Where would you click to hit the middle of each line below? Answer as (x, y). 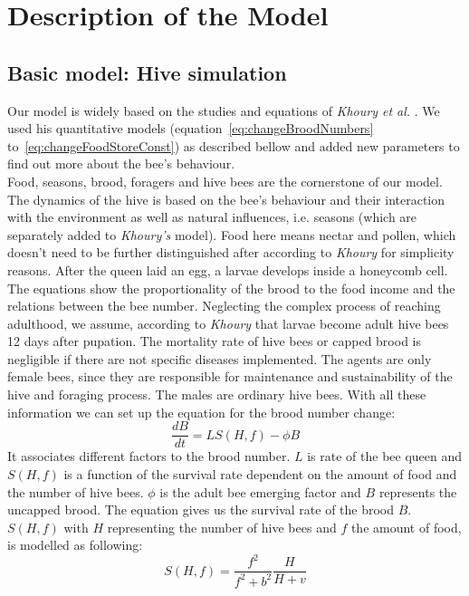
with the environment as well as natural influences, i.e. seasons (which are (212, 217)
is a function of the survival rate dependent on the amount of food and (260, 473)
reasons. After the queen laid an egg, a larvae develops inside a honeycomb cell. (228, 269)
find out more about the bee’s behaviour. (121, 163)
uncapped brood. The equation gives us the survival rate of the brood (201, 509)
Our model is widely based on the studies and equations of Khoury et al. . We (224, 110)
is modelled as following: (75, 545)
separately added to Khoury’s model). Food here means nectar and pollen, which (232, 234)
